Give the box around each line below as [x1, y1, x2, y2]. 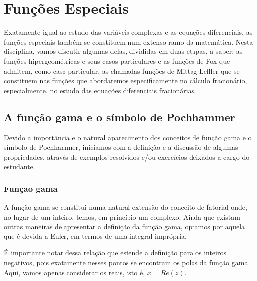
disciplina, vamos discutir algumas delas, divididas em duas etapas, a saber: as [4, 46, 243, 56]
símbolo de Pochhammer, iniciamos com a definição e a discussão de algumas [4, 142, 238, 152]
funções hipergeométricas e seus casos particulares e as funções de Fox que [4, 55, 230, 66]
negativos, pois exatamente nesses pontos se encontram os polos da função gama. [4, 257, 250, 268]
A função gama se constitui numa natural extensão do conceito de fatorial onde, [4, 202, 247, 212]
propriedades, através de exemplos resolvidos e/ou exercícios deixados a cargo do [4, 151, 250, 162]
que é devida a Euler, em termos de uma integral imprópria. [4, 231, 187, 241]
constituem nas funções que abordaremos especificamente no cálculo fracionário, [4, 75, 247, 86]
